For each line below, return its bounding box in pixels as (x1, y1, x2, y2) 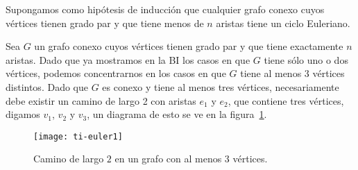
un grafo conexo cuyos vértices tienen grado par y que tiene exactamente (34, 39, 343, 53)
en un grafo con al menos (114, 151, 222, 166)
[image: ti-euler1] (33, 131, 123, 142)
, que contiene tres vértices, (228, 93, 344, 108)
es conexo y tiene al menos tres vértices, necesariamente (102, 79, 339, 94)
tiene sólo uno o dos (264, 52, 348, 67)
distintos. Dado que (6, 79, 88, 94)
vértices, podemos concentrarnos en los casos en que (6, 66, 226, 80)
